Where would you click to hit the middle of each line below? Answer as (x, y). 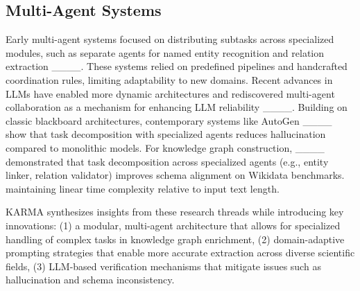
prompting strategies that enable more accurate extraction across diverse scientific (180, 253)
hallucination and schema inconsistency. (90, 280)
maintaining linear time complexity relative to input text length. (143, 188)
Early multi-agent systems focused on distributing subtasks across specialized (170, 39)
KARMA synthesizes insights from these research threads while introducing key (175, 212)
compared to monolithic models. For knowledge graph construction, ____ (165, 147)
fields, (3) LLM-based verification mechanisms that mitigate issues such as (163, 266)
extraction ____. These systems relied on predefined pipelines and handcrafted (177, 66)
